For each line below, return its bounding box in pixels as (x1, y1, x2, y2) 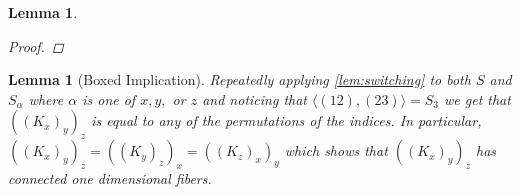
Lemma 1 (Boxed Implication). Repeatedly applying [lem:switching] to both (8, 69, 471, 90)
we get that (444, 88, 511, 109)
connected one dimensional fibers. (8, 167, 212, 188)
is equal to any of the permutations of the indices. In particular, (91, 110, 482, 131)
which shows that (284, 140, 388, 161)
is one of (82, 88, 136, 109)
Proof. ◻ (8, 35, 64, 56)
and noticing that (202, 88, 307, 109)
